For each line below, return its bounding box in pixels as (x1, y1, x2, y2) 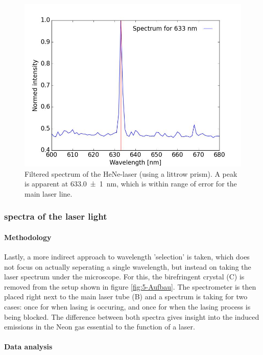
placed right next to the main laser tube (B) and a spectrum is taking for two (4, 291, 248, 302)
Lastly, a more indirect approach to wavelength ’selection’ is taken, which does (4, 251, 250, 262)
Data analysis (4, 341, 53, 352)
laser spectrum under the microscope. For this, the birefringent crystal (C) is (4, 271, 245, 282)
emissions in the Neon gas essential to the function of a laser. (4, 321, 195, 332)
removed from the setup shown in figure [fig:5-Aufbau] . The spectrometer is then (4, 281, 256, 292)
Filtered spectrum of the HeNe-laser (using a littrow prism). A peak (25, 168, 237, 179)
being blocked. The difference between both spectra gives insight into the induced (4, 311, 259, 322)
